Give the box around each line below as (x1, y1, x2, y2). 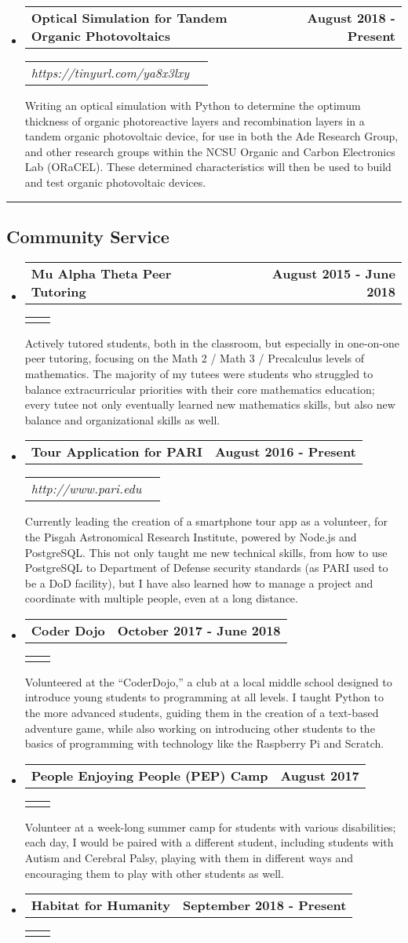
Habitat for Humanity (31, 896, 170, 915)
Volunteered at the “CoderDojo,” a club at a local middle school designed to (24, 673, 392, 690)
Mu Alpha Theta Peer (31, 264, 172, 282)
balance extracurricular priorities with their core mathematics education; (24, 380, 375, 397)
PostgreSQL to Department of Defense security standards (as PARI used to (24, 559, 388, 576)
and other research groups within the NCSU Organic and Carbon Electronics (24, 143, 395, 159)
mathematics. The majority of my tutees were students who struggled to (24, 365, 373, 381)
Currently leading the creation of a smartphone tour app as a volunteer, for (24, 513, 388, 530)
